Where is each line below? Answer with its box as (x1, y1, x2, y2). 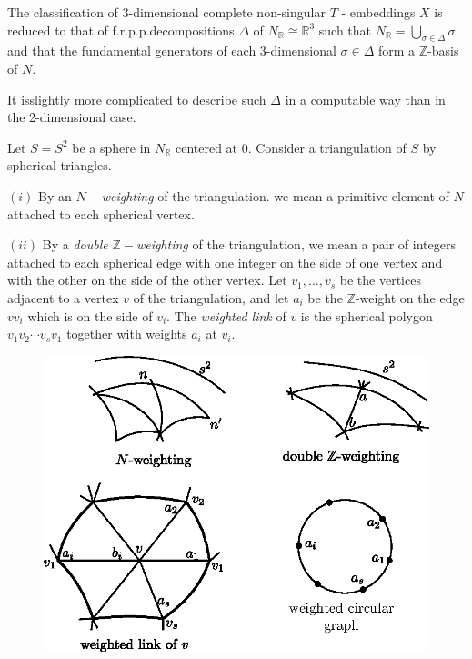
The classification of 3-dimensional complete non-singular (7, 3, 326, 21)
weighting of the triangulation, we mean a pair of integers (136, 235, 456, 254)
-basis (427, 41, 459, 60)
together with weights (66, 324, 187, 343)
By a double (42, 235, 108, 254)
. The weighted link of (166, 306, 286, 325)
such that (318, 20, 372, 39)
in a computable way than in (285, 89, 446, 108)
